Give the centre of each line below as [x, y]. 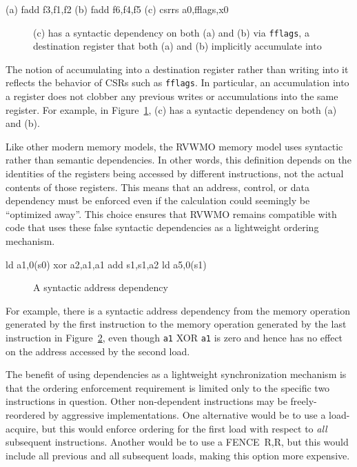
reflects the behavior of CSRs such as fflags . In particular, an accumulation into [177, 82]
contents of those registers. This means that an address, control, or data [157, 187]
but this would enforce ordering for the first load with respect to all [184, 428]
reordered [25, 415]
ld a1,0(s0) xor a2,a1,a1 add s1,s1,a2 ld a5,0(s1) [106, 264]
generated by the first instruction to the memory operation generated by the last [176, 324]
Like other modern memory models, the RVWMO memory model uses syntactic [174, 146]
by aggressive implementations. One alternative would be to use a [187, 415]
